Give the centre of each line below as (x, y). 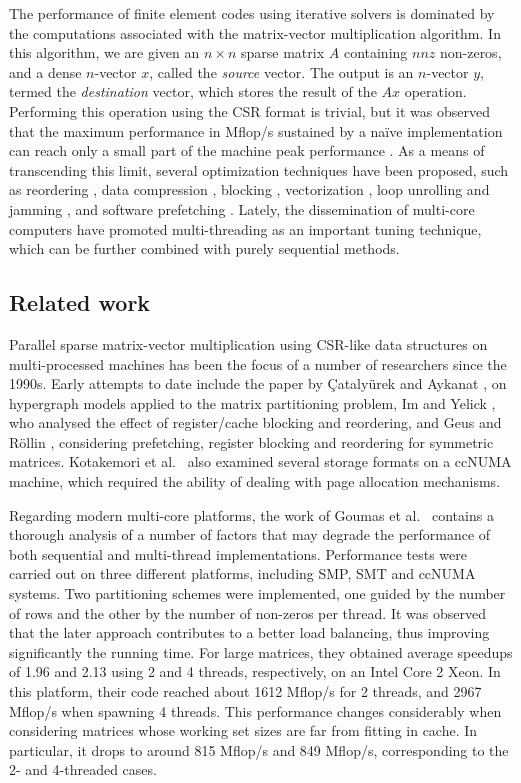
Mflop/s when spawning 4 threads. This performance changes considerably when (255, 710)
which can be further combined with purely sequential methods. (204, 248)
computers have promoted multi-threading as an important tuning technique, (245, 228)
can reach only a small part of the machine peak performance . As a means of (247, 150)
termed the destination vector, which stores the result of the (193, 91)
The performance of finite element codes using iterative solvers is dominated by (252, 13)
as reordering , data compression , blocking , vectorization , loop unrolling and (249, 189)
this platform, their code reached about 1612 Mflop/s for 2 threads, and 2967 (245, 691)
